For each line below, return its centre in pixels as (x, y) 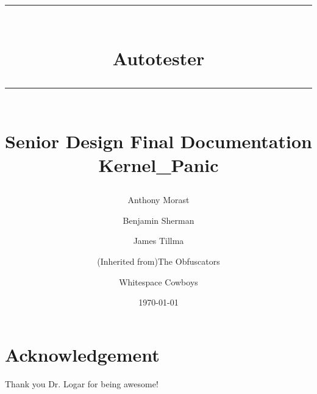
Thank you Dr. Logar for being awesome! (82, 383)
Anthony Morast (158, 200)
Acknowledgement (82, 354)
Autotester (158, 58)
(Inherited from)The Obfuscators (158, 261)
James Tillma (158, 241)
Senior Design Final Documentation (158, 141)
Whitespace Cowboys (158, 281)
